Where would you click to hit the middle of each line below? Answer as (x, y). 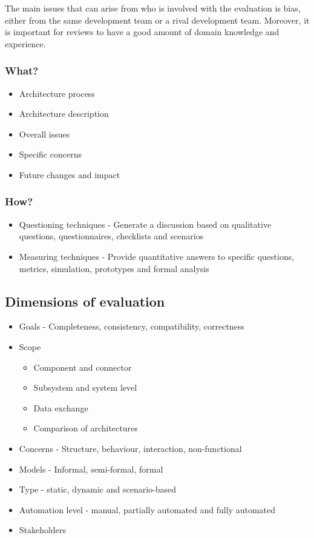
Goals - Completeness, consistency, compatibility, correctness (132, 326)
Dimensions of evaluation (85, 301)
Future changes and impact (70, 174)
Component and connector (83, 367)
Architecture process (57, 93)
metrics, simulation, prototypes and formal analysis (114, 268)
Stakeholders (42, 530)
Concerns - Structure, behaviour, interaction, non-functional (130, 448)
